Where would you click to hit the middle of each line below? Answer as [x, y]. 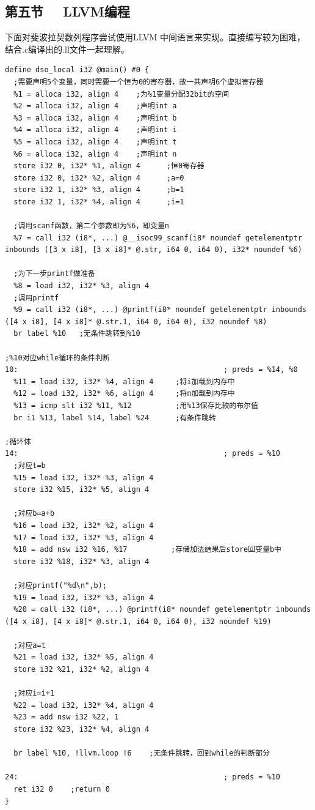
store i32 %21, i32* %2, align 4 [81, 670]
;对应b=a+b [34, 514]
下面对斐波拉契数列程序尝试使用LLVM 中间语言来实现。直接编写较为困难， [155, 37]
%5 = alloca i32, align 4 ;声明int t [95, 142]
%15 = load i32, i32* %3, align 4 [84, 477]
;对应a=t [30, 645]
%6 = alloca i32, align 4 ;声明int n [95, 154]
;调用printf [36, 298]
